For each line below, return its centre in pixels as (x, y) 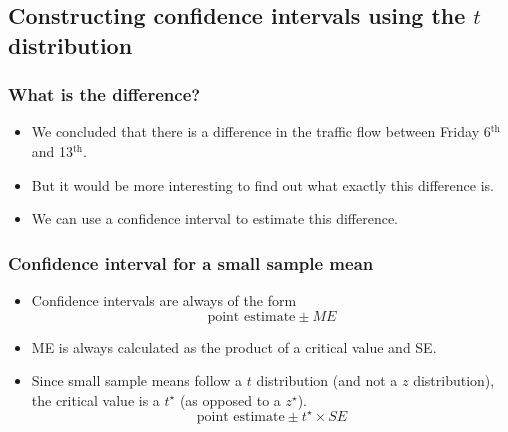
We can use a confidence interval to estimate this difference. (214, 218)
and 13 (52, 150)
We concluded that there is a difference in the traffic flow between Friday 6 (261, 131)
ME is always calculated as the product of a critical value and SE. (234, 346)
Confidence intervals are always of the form (164, 299)
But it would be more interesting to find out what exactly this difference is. (262, 184)
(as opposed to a (230, 399)
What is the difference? (104, 94)
